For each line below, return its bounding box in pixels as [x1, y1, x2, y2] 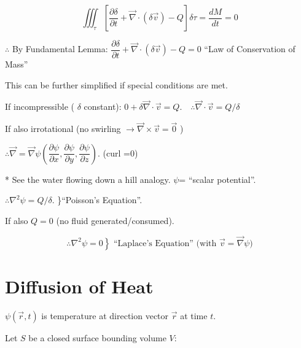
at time [180, 309, 208, 322]
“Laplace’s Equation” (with [114, 239, 217, 248]
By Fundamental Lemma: [12, 42, 108, 55]
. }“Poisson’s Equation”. [52, 193, 143, 206]
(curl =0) [103, 146, 138, 159]
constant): [84, 100, 122, 113]
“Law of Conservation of [204, 42, 295, 55]
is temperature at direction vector [41, 309, 169, 322]
